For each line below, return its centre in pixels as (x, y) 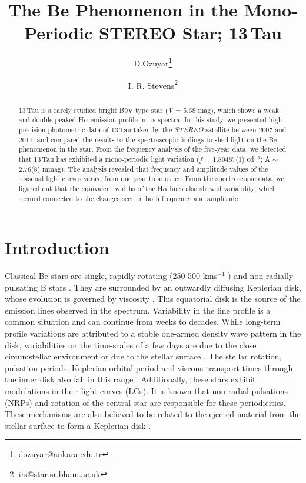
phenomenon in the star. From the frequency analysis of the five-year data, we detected (152, 149)
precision (32, 129)
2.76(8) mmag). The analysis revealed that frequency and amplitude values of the (143, 169)
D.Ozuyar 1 (153, 62)
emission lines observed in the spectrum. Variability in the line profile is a (138, 310)
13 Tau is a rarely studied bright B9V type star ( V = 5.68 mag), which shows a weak (149, 110)
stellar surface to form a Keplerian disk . (78, 425)
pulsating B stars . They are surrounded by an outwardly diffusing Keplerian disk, (153, 287)
